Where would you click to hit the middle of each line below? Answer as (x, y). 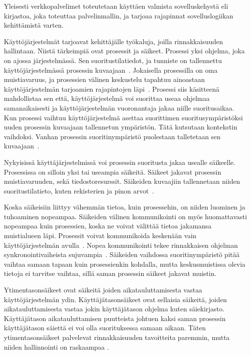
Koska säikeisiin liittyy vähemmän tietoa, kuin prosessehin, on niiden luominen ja (125, 207)
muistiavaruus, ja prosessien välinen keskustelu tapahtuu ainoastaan (104, 79)
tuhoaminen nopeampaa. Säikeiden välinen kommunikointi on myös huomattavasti (125, 216)
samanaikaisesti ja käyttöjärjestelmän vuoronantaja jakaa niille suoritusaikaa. (119, 107)
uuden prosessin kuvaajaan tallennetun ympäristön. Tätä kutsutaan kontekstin (121, 127)
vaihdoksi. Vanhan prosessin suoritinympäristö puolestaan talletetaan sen (112, 136)
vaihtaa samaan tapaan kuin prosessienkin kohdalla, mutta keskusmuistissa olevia (125, 264)
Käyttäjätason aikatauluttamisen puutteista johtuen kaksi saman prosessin (115, 318)
